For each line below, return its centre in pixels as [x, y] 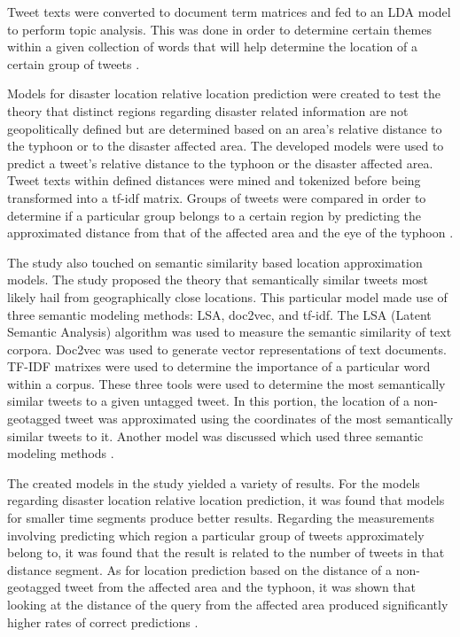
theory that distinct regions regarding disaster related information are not [208, 110]
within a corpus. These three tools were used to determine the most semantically [226, 383]
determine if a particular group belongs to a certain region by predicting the [214, 215]
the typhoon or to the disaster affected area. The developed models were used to [226, 146]
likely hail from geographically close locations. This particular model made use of [227, 296]
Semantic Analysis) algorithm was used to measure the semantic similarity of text [230, 332]
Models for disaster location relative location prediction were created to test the [224, 93]
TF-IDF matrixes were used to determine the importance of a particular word [219, 366]
